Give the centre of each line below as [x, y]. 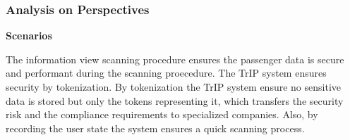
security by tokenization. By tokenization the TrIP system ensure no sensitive [173, 87]
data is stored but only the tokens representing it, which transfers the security [175, 100]
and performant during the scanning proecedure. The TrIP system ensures [166, 73]
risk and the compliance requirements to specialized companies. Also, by [162, 114]
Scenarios [29, 36]
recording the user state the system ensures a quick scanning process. [155, 128]
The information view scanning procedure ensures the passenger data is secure [175, 59]
